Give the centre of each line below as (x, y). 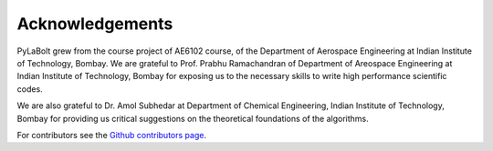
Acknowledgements (95, 24)
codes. (30, 89)
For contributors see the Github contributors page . (112, 135)
